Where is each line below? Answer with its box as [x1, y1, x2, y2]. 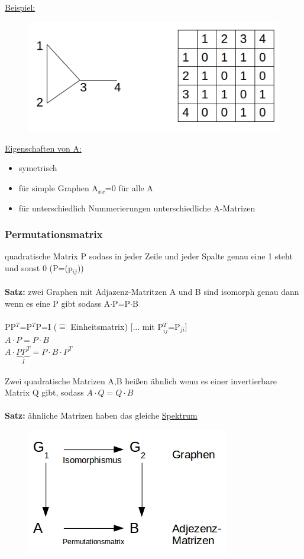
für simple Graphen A [18, 182, 98, 194]
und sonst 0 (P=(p [5, 262, 73, 274]
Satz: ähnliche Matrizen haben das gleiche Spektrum [5, 409, 198, 422]
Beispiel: [5, 1, 35, 13]
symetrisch [18, 162, 57, 174]
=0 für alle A [105, 182, 153, 194]
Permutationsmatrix [5, 227, 103, 242]
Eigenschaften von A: [5, 142, 82, 154]
